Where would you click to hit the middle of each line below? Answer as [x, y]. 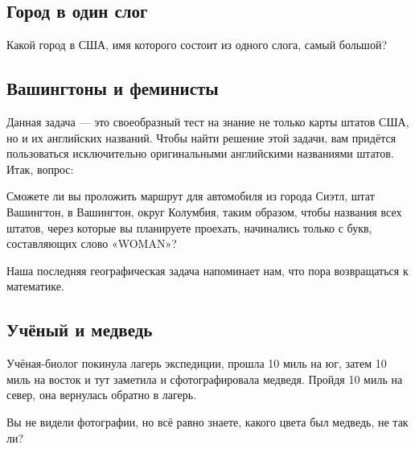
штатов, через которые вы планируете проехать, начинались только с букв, [189, 227]
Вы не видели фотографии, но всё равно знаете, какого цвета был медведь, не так [207, 421]
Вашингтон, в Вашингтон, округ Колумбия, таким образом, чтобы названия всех [204, 211]
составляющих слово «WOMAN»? [92, 243]
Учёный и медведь [80, 330]
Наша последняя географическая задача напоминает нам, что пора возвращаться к [207, 270]
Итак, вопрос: [40, 169]
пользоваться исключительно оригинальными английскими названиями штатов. [200, 153]
